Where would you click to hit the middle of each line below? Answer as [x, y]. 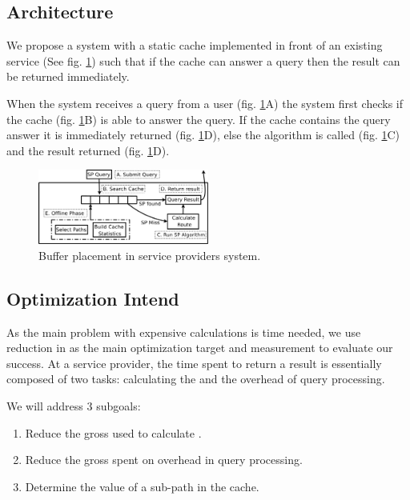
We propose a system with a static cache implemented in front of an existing [195, 45]
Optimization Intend [93, 298]
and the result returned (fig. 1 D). [88, 150]
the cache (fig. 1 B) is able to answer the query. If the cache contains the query [199, 119]
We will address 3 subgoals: [74, 406]
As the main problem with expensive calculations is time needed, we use [184, 332]
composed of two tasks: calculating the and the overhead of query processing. [196, 379]
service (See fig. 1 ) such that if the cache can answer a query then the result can [203, 60]
